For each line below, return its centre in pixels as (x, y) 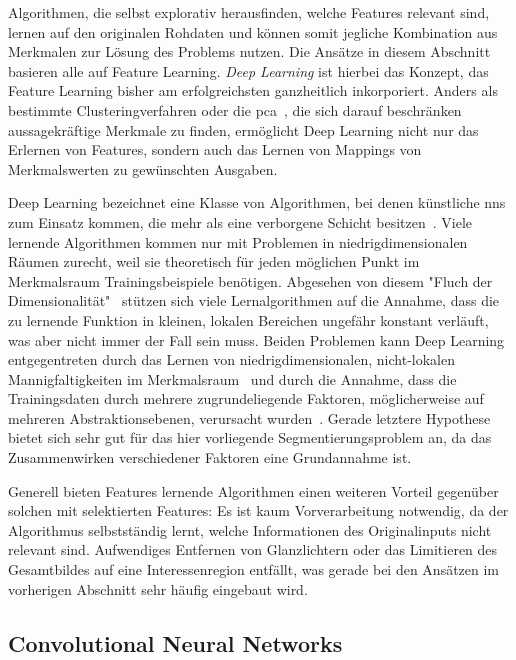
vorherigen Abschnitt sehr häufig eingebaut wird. (158, 588)
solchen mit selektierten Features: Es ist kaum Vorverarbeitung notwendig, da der (258, 510)
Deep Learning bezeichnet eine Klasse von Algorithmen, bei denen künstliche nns (257, 202)
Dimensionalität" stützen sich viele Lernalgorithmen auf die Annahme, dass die (254, 300)
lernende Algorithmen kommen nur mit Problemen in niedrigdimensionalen (238, 241)
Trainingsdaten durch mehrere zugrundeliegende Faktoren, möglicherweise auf (246, 398)
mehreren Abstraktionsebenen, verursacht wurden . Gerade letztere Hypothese (249, 417)
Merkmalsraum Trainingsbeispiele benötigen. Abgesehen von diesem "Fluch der (250, 280)
